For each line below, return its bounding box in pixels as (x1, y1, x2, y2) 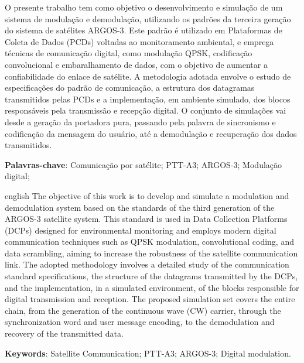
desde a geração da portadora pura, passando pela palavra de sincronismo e (5, 115, 276, 128)
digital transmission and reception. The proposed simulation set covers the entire (5, 293, 295, 305)
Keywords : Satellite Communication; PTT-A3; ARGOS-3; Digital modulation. (5, 347, 291, 359)
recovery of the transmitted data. (5, 327, 124, 340)
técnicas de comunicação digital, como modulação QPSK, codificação (5, 47, 252, 59)
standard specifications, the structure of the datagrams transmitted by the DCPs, (5, 270, 298, 282)
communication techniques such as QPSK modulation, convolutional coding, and (5, 235, 294, 248)
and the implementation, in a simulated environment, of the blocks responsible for (5, 281, 299, 293)
